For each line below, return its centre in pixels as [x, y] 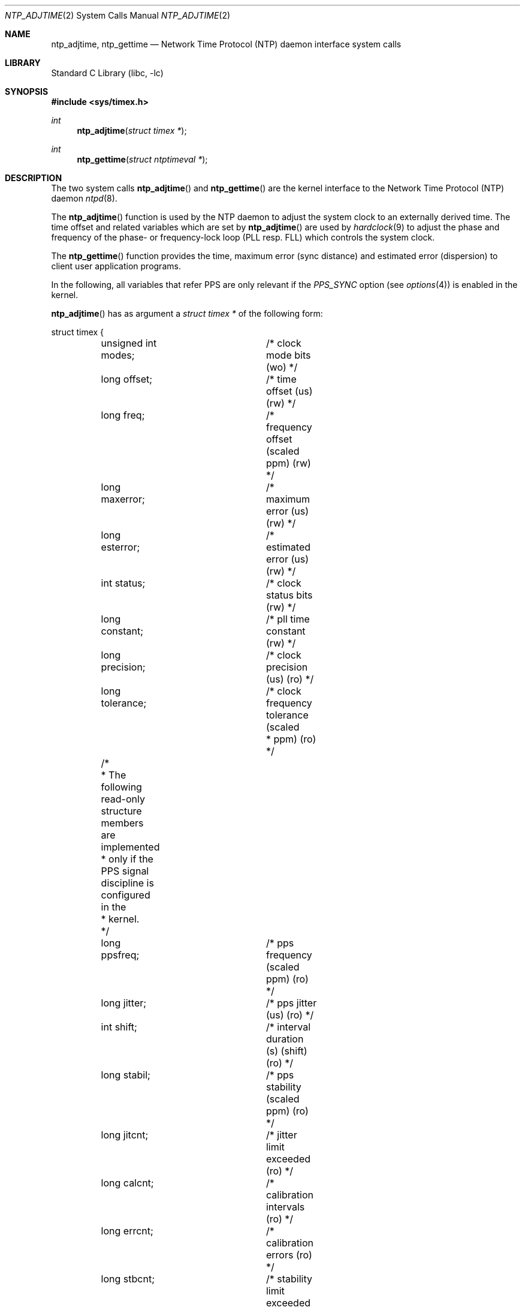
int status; [123, 583]
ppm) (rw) [288, 463]
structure [121, 811]
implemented [130, 847]
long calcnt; [127, 1183]
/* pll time [288, 619]
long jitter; [124, 1003]
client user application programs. [116, 266]
